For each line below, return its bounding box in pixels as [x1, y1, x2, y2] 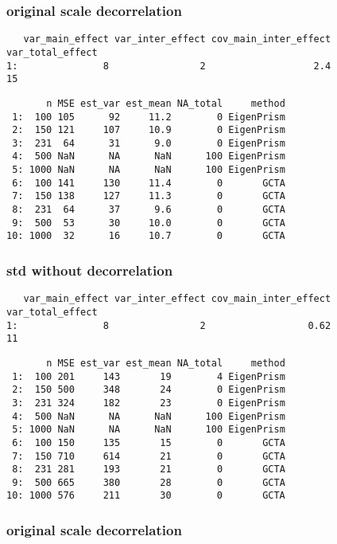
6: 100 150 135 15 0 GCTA [12, 436, 285, 448]
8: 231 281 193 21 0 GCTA [12, 464, 285, 476]
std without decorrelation [6, 260, 173, 280]
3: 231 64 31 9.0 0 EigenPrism [12, 137, 285, 149]
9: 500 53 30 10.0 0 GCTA [12, 217, 285, 229]
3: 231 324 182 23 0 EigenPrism [12, 397, 285, 409]
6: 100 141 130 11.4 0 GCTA [12, 177, 285, 189]
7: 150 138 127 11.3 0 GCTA [12, 190, 285, 202]
